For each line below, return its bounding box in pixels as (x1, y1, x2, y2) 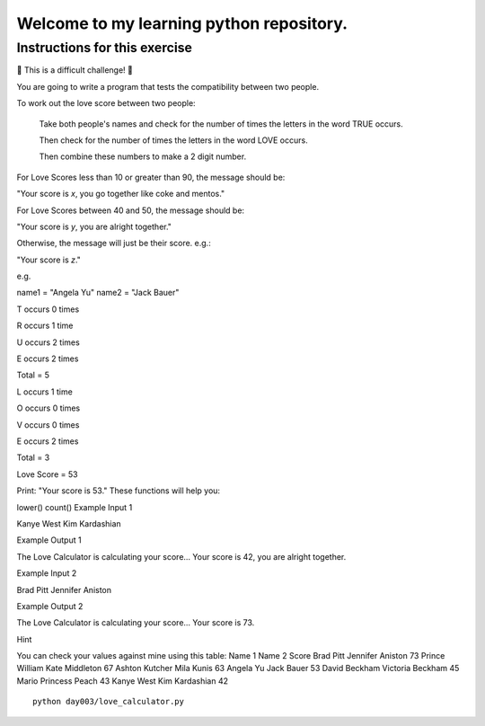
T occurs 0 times (16, 304, 80, 314)
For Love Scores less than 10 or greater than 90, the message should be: (16, 172, 286, 182)
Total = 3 (16, 452, 50, 463)
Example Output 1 (16, 535, 82, 545)
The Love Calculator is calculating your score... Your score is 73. (16, 617, 255, 628)
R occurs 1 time (16, 320, 74, 332)
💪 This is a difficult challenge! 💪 (16, 65, 134, 75)
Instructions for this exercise (16, 40, 193, 56)
